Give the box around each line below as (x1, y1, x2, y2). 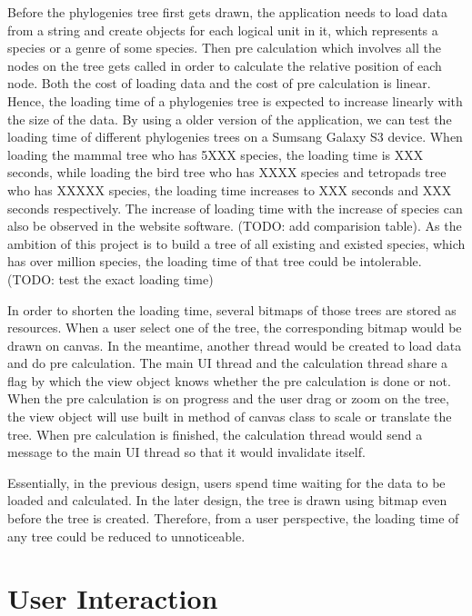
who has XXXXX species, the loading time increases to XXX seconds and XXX (7, 180, 452, 199)
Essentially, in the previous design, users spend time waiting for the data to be (7, 472, 446, 492)
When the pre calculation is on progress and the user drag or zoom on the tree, (7, 389, 449, 408)
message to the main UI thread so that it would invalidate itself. (7, 442, 366, 462)
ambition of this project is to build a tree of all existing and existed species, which (7, 233, 466, 253)
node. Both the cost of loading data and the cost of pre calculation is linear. (7, 74, 431, 93)
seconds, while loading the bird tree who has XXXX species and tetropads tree (7, 163, 447, 182)
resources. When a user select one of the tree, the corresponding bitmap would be (7, 318, 462, 337)
